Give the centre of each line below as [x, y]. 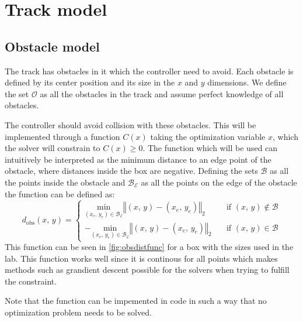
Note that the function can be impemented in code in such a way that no [136, 301]
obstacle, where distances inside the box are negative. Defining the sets [131, 171]
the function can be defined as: [60, 193]
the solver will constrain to [53, 148]
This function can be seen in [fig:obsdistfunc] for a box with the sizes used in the [149, 247]
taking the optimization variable [208, 136]
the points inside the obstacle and [65, 182]
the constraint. [31, 281]
